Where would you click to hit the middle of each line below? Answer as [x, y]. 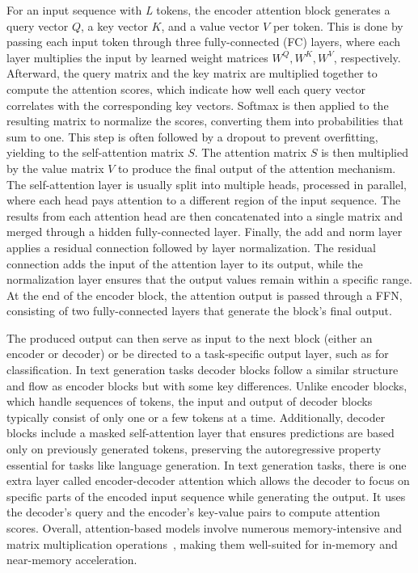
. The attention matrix [251, 152]
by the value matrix [55, 168]
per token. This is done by [338, 25]
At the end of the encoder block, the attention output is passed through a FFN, [205, 295]
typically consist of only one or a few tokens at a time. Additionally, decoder [196, 417]
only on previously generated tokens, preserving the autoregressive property [194, 449]
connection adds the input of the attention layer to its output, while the [185, 263]
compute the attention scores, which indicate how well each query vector [186, 88]
